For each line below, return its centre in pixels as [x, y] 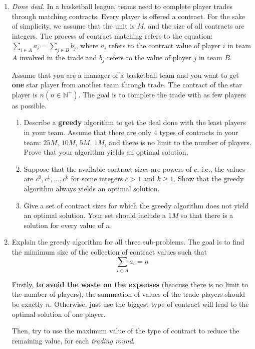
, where [87, 45]
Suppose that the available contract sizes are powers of [108, 168]
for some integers [97, 179]
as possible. [29, 105]
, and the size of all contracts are [194, 26]
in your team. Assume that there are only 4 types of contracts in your [131, 132]
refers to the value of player [149, 57]
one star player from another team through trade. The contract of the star [127, 85]
